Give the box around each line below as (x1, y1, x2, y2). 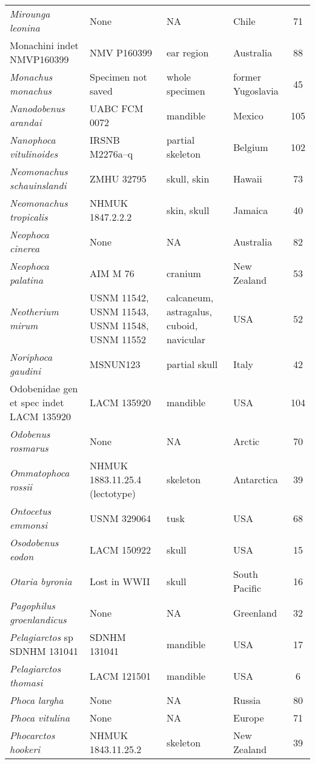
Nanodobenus (10, 101, 65, 115)
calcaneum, (166, 290, 214, 304)
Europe (233, 711, 264, 725)
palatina (10, 273, 44, 287)
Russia (233, 693, 261, 707)
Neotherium (10, 304, 59, 318)
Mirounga (10, 7, 50, 21)
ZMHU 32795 (90, 171, 147, 186)
